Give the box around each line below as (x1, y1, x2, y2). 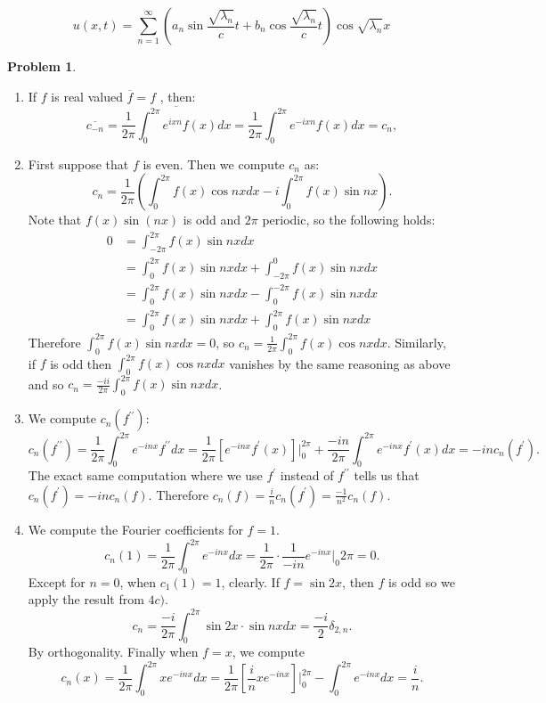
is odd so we (388, 572, 455, 591)
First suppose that (28, 154, 129, 173)
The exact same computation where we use (28, 466, 263, 485)
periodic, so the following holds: (262, 210, 436, 229)
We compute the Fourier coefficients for (28, 519, 243, 538)
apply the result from (28, 590, 144, 609)
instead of (280, 466, 334, 485)
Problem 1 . (7, 57, 77, 75)
